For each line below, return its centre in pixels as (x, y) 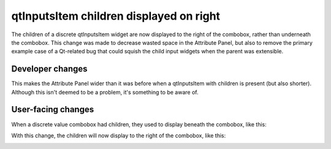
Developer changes (50, 69)
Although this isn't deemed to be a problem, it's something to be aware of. (105, 92)
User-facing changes (53, 109)
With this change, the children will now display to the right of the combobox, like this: (119, 136)
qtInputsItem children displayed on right (116, 16)
